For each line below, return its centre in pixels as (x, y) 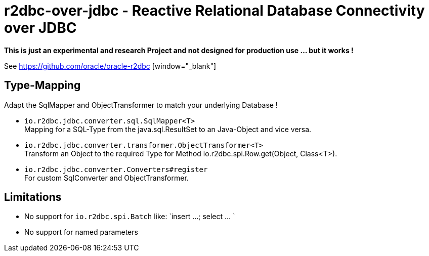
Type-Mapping (42, 86)
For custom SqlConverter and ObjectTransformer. (106, 178)
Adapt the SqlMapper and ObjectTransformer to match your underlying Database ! (141, 105)
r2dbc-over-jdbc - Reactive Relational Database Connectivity (214, 11)
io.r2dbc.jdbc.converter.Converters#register (116, 169)
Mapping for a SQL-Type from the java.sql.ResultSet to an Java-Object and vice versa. (168, 129)
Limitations (33, 197)
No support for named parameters (81, 232)
